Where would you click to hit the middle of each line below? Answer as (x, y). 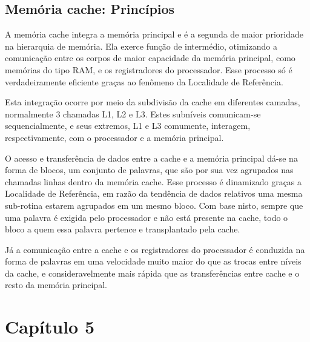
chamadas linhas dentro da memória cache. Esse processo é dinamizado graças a (153, 181)
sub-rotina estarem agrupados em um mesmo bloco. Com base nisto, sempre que (154, 205)
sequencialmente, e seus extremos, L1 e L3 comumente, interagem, (128, 126)
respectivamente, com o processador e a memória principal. (114, 137)
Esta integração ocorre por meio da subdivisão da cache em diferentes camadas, (153, 102)
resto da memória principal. (56, 285)
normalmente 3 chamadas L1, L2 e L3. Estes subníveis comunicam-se (133, 113)
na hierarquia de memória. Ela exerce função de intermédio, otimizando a (141, 46)
